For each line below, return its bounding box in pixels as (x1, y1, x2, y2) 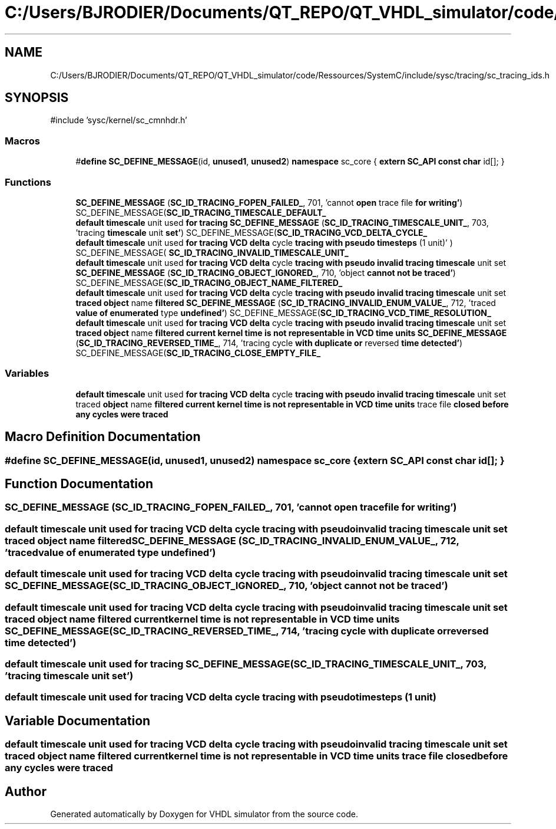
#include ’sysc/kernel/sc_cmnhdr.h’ (50, 115, 187, 126)
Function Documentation (5, 476, 153, 491)
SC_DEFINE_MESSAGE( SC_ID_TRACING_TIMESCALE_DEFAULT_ (75, 207, 326, 218)
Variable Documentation (5, 713, 151, 728)
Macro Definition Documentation (5, 429, 201, 445)
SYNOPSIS (5, 90, 69, 106)
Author (5, 784, 47, 799)
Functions (5, 176, 51, 188)
